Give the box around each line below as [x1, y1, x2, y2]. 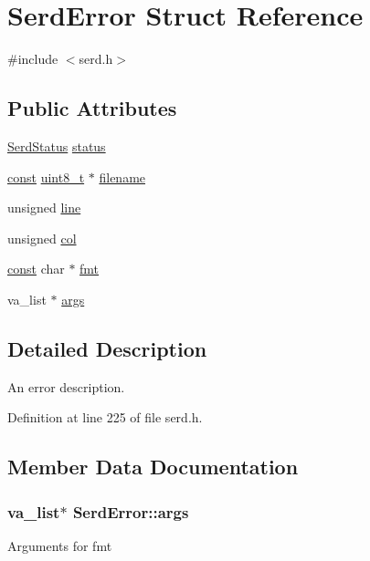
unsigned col [7, 228, 77, 247]
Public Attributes [7, 94, 177, 122]
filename [99, 167, 146, 186]
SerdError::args [72, 500, 189, 523]
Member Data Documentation [7, 452, 299, 481]
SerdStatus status [7, 136, 106, 155]
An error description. [7, 377, 125, 396]
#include [7, 49, 58, 68]
